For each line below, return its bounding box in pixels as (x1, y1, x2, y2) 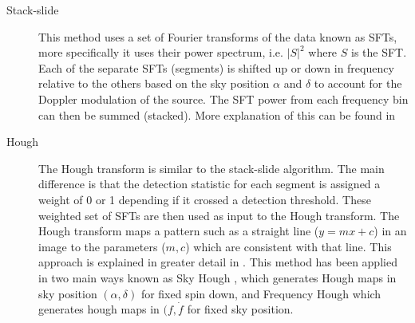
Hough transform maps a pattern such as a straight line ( (38, 223, 319, 239)
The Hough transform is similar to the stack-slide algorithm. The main (38, 160, 385, 176)
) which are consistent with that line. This (185, 238, 392, 254)
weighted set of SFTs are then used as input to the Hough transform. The (38, 207, 400, 223)
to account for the (314, 75, 402, 92)
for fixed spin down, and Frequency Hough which (140, 285, 381, 301)
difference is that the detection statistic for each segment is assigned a (38, 175, 381, 192)
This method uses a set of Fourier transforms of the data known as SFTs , (38, 28, 397, 45)
